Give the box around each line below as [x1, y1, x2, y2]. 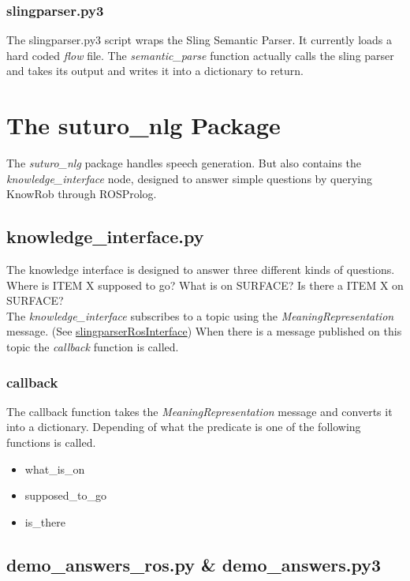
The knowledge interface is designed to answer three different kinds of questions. [6, 261, 395, 278]
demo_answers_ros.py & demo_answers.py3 [6, 552, 382, 576]
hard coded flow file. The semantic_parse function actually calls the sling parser [6, 47, 394, 63]
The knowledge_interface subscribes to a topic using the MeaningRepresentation [6, 307, 394, 324]
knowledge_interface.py [6, 224, 204, 249]
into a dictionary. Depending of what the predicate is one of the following [6, 418, 361, 435]
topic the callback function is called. [6, 339, 179, 355]
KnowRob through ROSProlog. [6, 186, 157, 202]
